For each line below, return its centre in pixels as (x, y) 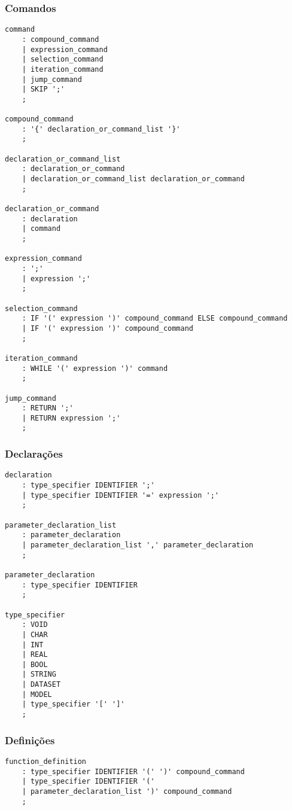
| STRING (39, 675)
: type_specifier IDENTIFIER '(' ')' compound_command (133, 771)
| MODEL (37, 694)
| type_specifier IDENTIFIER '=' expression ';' (120, 495)
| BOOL (35, 664)
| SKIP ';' (43, 89)
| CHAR (35, 634)
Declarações (34, 454)
